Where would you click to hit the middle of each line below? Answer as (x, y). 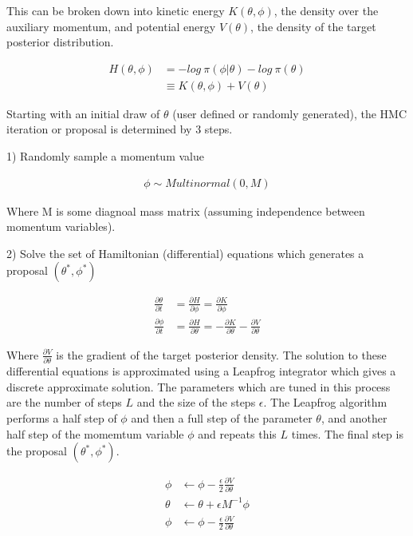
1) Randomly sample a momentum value (105, 156)
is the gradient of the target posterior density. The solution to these (221, 354)
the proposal (37, 451)
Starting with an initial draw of (83, 113)
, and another (354, 418)
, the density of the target (313, 26)
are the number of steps (64, 402)
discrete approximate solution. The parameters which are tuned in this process (199, 386)
